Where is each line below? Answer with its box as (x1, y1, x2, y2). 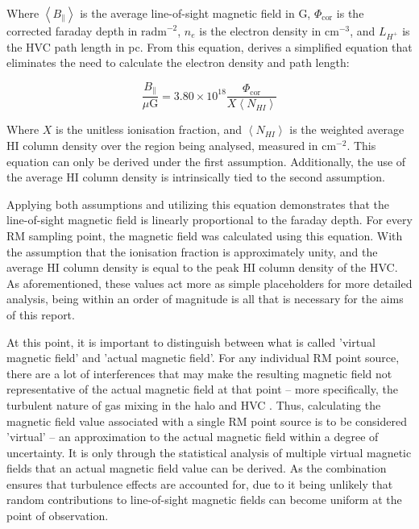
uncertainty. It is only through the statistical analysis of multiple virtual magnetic (6, 444, 412, 460)
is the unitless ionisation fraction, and (56, 121, 243, 138)
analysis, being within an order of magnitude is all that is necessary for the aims (6, 290, 404, 307)
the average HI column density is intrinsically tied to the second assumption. (6, 169, 385, 185)
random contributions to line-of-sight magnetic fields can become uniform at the (6, 491, 402, 508)
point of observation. (6, 507, 109, 524)
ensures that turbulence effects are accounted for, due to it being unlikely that (6, 475, 393, 492)
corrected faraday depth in (6, 23, 138, 39)
